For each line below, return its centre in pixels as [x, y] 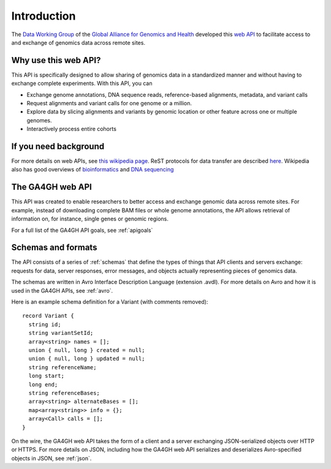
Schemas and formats [54, 248]
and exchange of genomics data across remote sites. [78, 42]
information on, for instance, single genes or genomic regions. [90, 219]
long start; [46, 376]
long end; [43, 385]
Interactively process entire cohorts [71, 129]
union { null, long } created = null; [87, 350]
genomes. [39, 120]
